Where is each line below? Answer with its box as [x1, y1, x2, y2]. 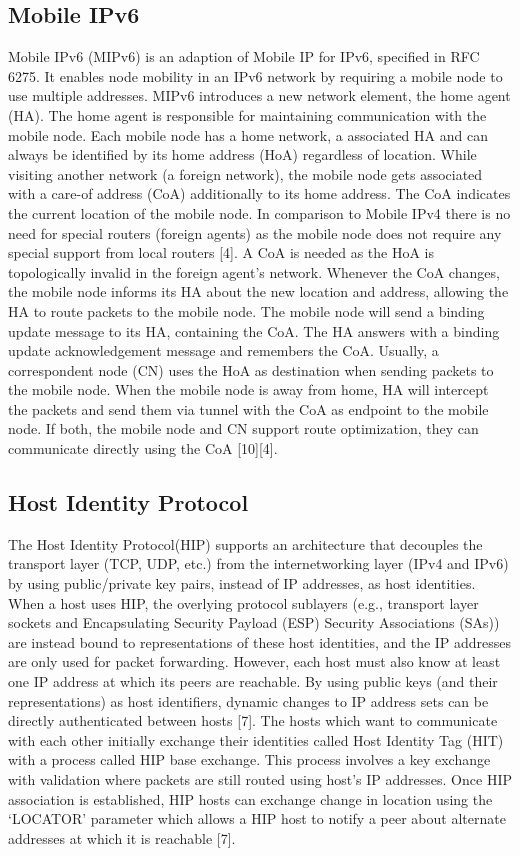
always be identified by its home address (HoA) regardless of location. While [8, 144, 477, 165]
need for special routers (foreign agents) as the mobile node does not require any [8, 222, 502, 243]
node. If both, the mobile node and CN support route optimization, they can [8, 418, 479, 439]
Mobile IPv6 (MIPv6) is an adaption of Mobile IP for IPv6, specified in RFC [8, 46, 480, 67]
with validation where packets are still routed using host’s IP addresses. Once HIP [8, 769, 512, 789]
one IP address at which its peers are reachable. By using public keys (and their [8, 671, 498, 692]
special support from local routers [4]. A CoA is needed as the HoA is [8, 242, 435, 263]
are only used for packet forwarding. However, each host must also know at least [8, 651, 501, 672]
